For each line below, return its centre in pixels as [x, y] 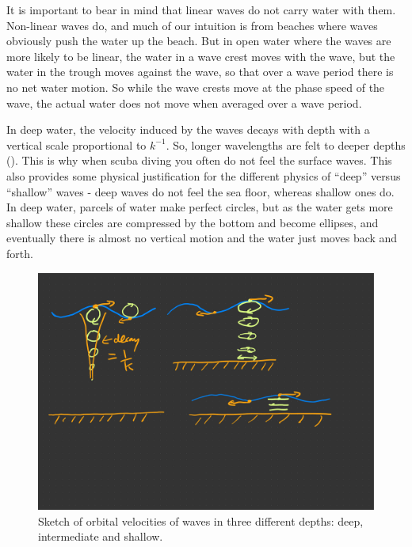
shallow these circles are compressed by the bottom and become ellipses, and [193, 222]
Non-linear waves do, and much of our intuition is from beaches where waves [192, 25]
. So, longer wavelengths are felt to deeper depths [286, 144]
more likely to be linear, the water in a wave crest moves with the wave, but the [201, 56]
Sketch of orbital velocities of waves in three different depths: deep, [201, 520]
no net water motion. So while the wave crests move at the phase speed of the [196, 87]
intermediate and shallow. [101, 536]
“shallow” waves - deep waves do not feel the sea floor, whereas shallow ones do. [200, 191]
